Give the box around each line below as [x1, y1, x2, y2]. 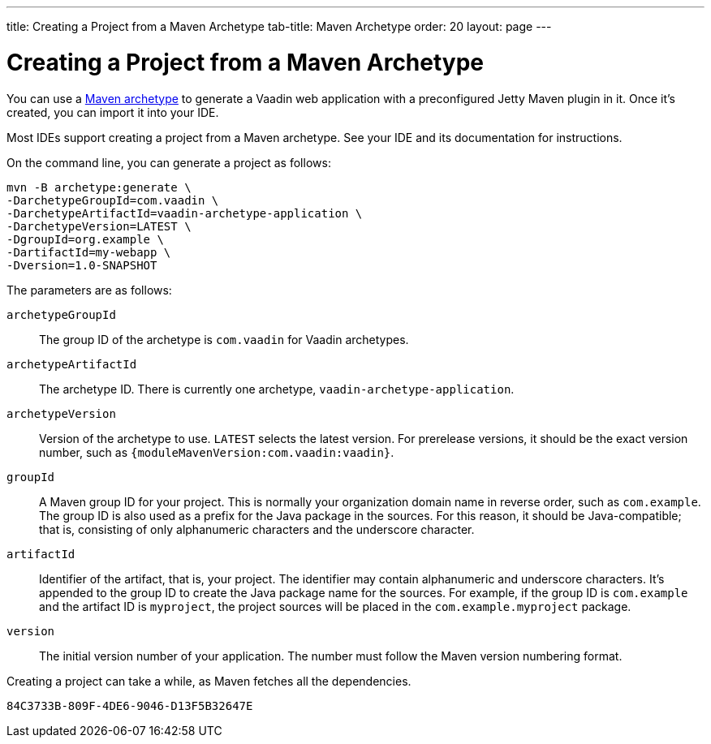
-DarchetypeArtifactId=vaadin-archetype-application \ [6, 206, 363, 220]
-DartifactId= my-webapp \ [6, 245, 171, 259]
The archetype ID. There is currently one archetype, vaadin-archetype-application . [39, 381, 515, 396]
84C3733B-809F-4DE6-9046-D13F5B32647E [6, 699, 253, 712]
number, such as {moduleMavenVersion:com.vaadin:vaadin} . [39, 445, 394, 459]
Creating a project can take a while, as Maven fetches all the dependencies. [6, 673, 412, 688]
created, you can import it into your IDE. [6, 105, 219, 119]
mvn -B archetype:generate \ [6, 180, 192, 194]
